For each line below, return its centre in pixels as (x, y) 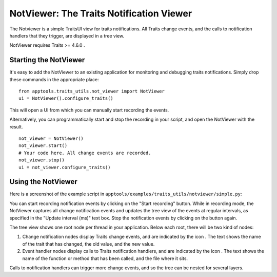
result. (16, 126)
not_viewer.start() (43, 146)
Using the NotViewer (44, 182)
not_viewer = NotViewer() (51, 138)
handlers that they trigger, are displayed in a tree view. (67, 35)
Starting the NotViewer (47, 60)
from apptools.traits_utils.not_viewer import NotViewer (92, 91)
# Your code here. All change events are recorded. (85, 153)
